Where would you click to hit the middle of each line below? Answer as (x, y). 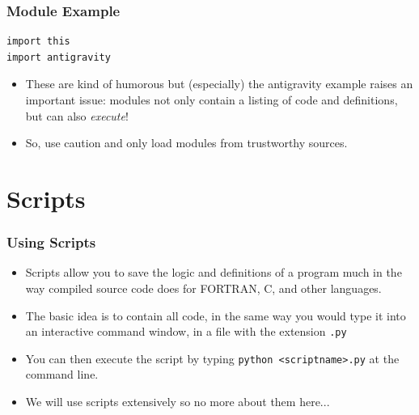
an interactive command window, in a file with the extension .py (186, 331)
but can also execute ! (77, 115)
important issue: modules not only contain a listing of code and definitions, (212, 100)
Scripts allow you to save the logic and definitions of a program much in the (214, 272)
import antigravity (59, 57)
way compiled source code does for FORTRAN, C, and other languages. (203, 288)
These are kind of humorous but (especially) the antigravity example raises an (219, 84)
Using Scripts (51, 242)
